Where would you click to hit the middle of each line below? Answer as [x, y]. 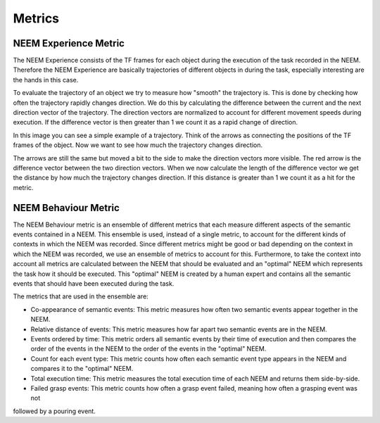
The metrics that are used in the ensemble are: [81, 296]
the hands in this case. [46, 80]
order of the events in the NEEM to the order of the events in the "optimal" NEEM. [148, 349]
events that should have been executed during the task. [94, 284]
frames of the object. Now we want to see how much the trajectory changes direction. [138, 145]
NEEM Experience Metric [69, 43]
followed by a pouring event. [55, 411]
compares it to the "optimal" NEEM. [82, 369]
